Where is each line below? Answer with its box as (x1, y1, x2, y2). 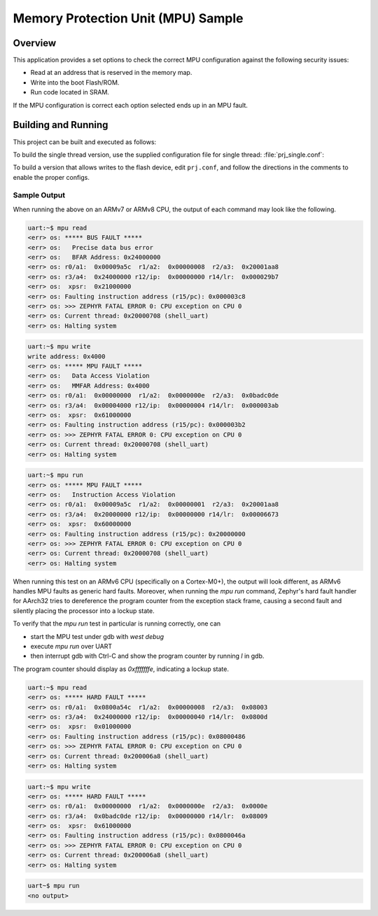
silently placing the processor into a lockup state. (13, 606, 155, 615)
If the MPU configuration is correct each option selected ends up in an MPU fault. (13, 101, 248, 109)
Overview (13, 37, 57, 49)
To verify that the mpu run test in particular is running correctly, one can (13, 619, 221, 628)
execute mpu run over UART (30, 642, 112, 651)
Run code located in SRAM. (30, 88, 110, 97)
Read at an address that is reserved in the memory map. (30, 69, 192, 77)
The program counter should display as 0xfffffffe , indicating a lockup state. (13, 665, 229, 673)
